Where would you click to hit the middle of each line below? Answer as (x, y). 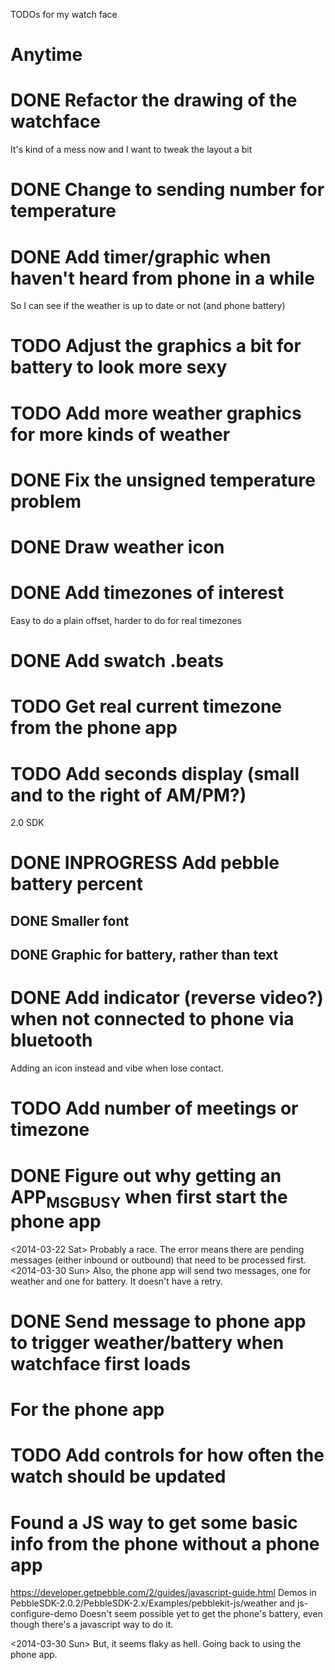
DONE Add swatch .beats (117, 661)
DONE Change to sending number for (167, 190)
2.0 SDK (27, 823)
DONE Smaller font (70, 920)
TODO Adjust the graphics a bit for (156, 346)
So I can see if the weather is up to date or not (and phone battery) (148, 306)
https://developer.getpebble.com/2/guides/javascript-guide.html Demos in (163, 1593)
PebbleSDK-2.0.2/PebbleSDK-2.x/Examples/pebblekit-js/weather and (153, 1603)
